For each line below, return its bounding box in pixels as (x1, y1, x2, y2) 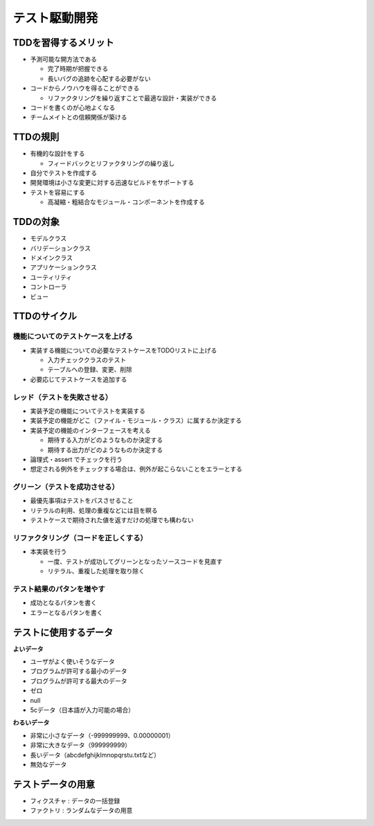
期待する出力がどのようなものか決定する (47, 445, 163, 454)
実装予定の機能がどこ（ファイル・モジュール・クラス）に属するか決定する (30, 416, 242, 425)
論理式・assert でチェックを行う (30, 455, 123, 463)
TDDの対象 (12, 216, 60, 228)
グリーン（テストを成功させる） (12, 482, 119, 492)
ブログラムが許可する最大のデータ (30, 676, 127, 685)
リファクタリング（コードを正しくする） (12, 533, 148, 543)
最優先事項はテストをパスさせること (30, 496, 134, 505)
